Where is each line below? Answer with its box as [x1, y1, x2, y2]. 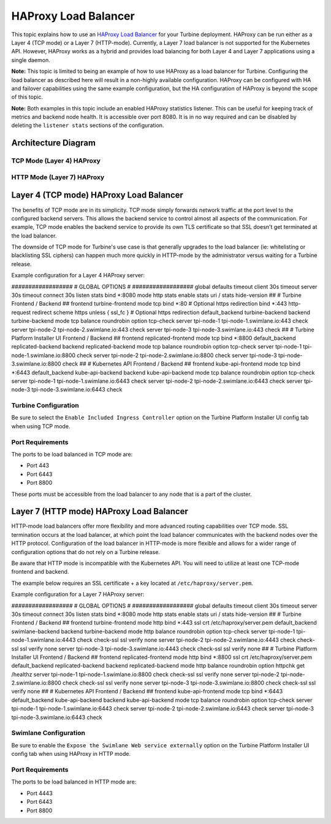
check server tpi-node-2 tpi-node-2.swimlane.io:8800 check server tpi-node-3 [77, 352, 277, 359]
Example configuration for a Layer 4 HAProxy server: [11, 272, 145, 279]
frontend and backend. [11, 568, 69, 576]
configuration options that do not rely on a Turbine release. [11, 548, 161, 555]
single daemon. [11, 56, 50, 64]
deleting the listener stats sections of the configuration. [11, 121, 164, 129]
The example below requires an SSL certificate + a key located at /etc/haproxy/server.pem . [11, 579, 254, 587]
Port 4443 [26, 789, 53, 797]
